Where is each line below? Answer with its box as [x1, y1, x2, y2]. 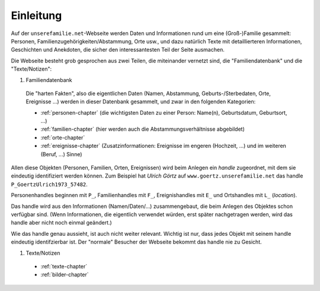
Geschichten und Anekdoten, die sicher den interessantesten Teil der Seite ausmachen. [11, 46, 225, 53]
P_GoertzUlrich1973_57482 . [11, 181, 88, 188]
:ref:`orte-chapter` [40, 134, 85, 141]
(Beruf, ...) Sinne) [40, 150, 82, 157]
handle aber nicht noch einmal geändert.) [11, 219, 112, 226]
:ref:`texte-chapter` [40, 262, 88, 270]
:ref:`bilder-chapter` [40, 271, 89, 279]
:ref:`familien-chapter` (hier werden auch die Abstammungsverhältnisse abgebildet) [40, 125, 245, 133]
